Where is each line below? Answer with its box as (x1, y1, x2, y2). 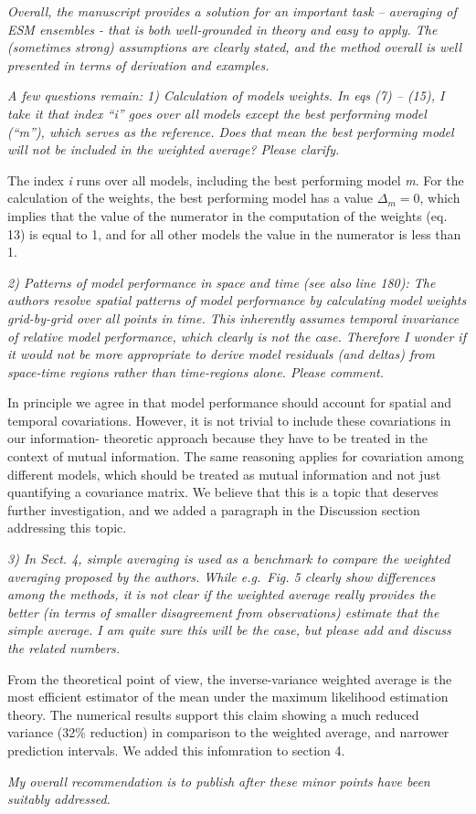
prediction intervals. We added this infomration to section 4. (7, 740, 345, 759)
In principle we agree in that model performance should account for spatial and (7, 393, 452, 412)
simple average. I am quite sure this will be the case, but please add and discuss (7, 620, 451, 640)
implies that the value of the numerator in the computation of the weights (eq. (7, 206, 448, 225)
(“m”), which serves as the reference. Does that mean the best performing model (7, 122, 454, 141)
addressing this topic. (7, 518, 127, 537)
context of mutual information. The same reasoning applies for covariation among (7, 447, 464, 466)
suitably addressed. (7, 789, 111, 809)
